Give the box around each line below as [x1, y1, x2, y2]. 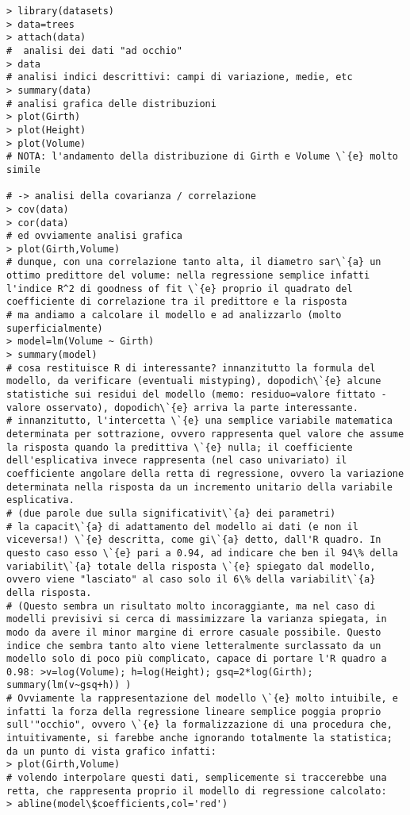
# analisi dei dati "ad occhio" [6, 44, 182, 56]
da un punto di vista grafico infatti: [6, 745, 216, 757]
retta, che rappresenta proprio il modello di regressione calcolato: [6, 785, 387, 797]
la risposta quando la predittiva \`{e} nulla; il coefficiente [6, 441, 353, 453]
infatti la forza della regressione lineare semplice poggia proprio [6, 705, 381, 717]
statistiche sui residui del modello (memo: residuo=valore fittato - [6, 389, 387, 401]
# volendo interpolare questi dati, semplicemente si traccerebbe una [6, 772, 387, 784]
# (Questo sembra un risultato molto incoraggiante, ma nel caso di [6, 600, 376, 612]
